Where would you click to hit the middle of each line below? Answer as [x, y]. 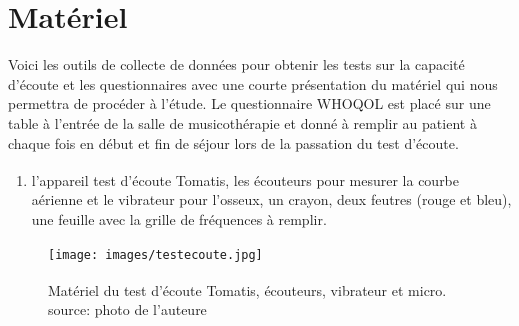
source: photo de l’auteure [127, 309]
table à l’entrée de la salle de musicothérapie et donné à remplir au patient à [242, 122]
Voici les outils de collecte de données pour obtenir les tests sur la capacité [236, 64]
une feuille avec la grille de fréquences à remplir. [179, 218]
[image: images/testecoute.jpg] [155, 254]
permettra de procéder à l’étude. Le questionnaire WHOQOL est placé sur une [249, 103]
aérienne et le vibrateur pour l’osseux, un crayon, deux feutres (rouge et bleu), [271, 199]
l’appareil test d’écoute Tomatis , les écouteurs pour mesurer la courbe [245, 179]
